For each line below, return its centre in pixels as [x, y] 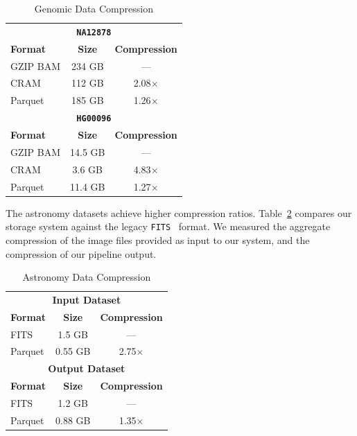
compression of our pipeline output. [81, 253]
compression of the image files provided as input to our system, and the [158, 239]
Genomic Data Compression [94, 8]
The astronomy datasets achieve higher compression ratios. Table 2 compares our [179, 212]
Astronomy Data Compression [87, 277]
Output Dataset [87, 368]
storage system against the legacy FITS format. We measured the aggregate [168, 226]
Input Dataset [87, 299]
